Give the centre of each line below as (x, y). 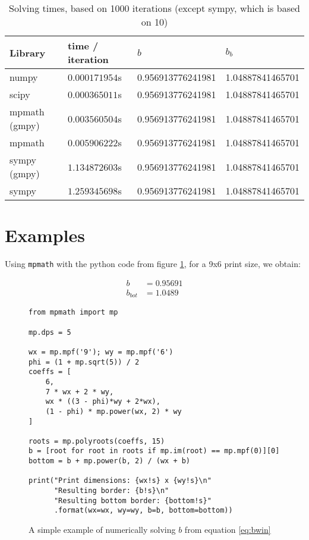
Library (28, 52)
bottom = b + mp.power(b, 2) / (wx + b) (110, 461)
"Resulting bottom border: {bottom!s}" (133, 500)
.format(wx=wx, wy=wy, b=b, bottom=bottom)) (143, 511)
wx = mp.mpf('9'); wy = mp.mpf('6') (101, 352)
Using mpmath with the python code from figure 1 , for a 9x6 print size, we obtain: (153, 264)
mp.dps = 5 (50, 332)
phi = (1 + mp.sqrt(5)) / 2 (84, 362)
